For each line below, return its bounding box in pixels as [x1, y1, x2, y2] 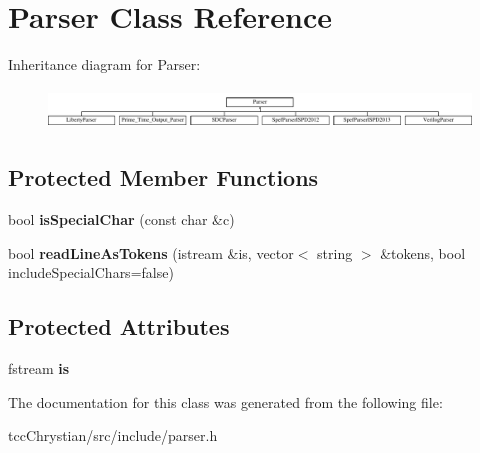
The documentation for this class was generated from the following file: [8, 391, 443, 412]
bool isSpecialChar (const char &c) [8, 209, 235, 230]
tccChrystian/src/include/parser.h [8, 425, 218, 446]
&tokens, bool [380, 242, 466, 263]
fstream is [8, 358, 70, 379]
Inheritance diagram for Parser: [8, 54, 201, 75]
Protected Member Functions [8, 162, 319, 193]
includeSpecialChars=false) [8, 262, 174, 283]
